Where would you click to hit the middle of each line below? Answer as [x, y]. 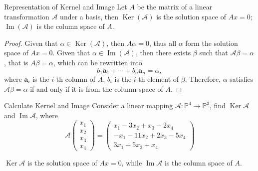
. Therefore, [203, 79]
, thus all [163, 43]
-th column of [75, 79]
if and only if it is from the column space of [97, 88]
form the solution [212, 43]
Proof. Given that [31, 43]
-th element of [157, 79]
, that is [16, 62]
